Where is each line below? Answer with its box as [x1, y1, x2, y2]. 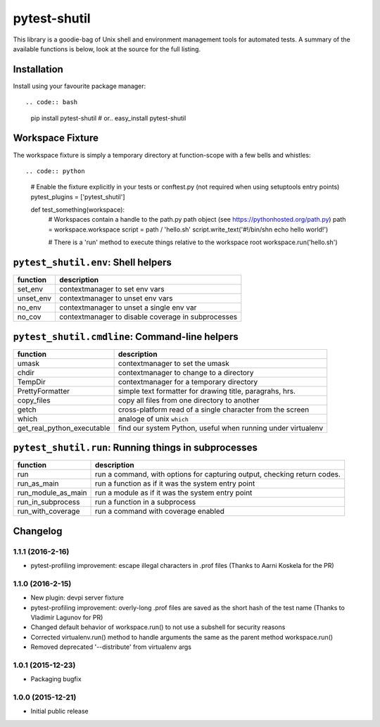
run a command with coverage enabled [94, 507, 225, 517]
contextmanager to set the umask [118, 358, 230, 368]
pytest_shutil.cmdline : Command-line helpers [13, 331, 239, 343]
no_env [17, 303, 42, 312]
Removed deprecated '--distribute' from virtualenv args [30, 643, 192, 651]
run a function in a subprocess [94, 497, 196, 507]
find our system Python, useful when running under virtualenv [118, 423, 324, 433]
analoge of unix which [118, 414, 189, 424]
